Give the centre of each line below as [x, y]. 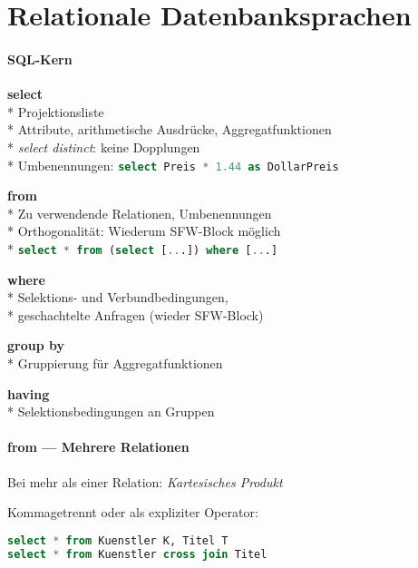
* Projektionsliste [56, 111]
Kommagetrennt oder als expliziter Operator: [133, 512]
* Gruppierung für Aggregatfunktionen [115, 363]
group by [36, 345]
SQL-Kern [40, 59]
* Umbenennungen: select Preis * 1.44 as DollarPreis [173, 165]
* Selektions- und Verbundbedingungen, [118, 297]
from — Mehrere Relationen [98, 447]
